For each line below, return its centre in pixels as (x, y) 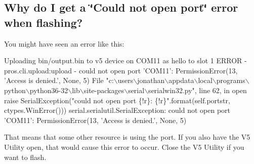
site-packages (104, 90)
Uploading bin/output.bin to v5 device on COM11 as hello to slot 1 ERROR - (125, 60)
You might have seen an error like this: (64, 43)
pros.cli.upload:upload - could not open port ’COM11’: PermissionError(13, (121, 70)
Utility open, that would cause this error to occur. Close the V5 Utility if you (124, 147)
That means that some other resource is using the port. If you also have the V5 (127, 137)
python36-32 (49, 90)
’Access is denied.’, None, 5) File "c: (59, 80)
